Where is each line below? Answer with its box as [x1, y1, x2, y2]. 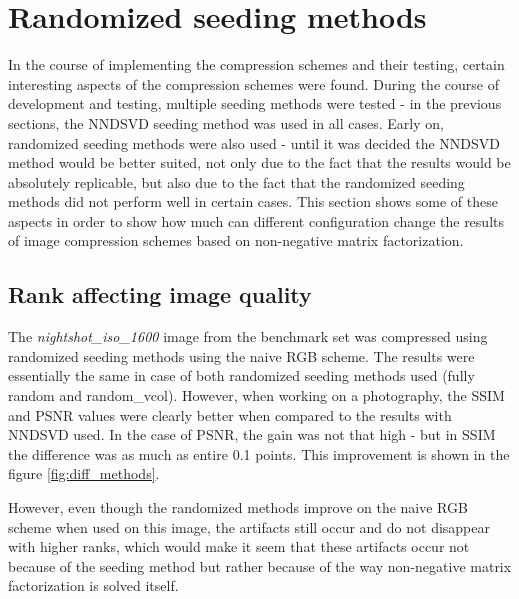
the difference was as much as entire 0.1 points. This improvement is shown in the [8, 443, 510, 464]
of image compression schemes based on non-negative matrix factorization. [8, 230, 464, 251]
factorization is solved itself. [8, 575, 179, 596]
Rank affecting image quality [8, 279, 312, 310]
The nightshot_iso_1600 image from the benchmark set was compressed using [8, 326, 488, 347]
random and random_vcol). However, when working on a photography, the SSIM [8, 385, 505, 406]
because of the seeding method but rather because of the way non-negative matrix [8, 555, 512, 576]
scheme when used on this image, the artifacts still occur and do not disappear [8, 516, 491, 537]
